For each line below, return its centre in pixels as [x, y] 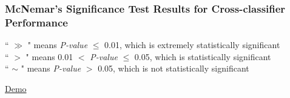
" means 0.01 [49, 56]
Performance [36, 22]
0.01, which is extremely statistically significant [192, 45]
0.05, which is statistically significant [203, 56]
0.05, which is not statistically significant [174, 68]
